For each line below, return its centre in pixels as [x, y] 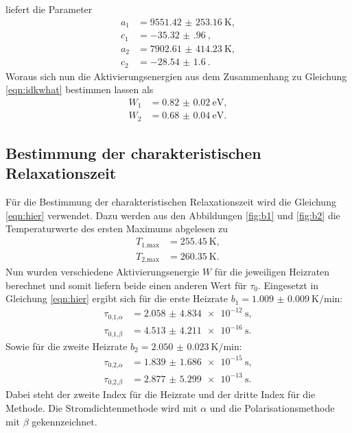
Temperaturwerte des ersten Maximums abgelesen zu [117, 228]
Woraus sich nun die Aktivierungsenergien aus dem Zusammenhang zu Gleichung [176, 76]
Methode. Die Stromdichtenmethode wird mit [102, 407]
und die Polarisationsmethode [272, 407]
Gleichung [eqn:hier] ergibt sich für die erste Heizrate [117, 298]
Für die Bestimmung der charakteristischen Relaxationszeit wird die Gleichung [171, 202]
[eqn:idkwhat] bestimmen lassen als [80, 89]
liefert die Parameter [49, 9]
